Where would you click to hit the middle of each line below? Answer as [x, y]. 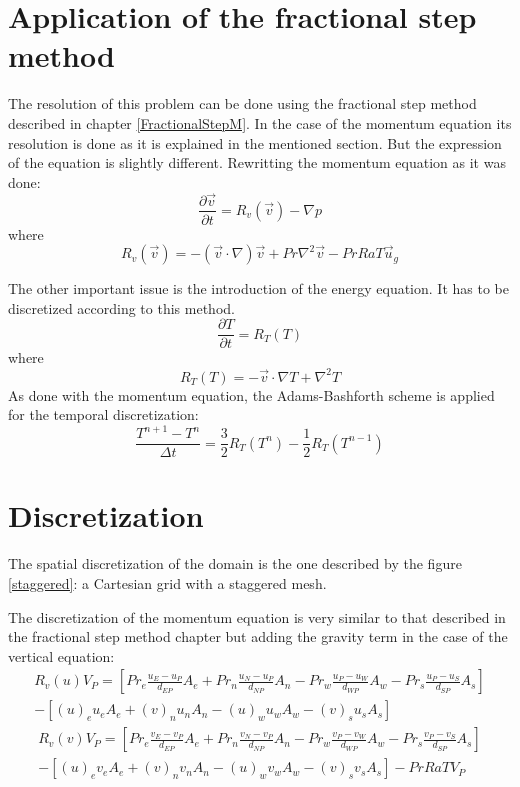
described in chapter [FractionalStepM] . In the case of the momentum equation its [260, 122]
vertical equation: [61, 655]
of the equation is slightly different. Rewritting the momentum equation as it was [257, 162]
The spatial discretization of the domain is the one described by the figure [235, 563]
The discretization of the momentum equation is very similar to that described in [257, 616]
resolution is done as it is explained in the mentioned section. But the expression [255, 142]
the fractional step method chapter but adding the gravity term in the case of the [258, 636]
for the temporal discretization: [103, 414]
